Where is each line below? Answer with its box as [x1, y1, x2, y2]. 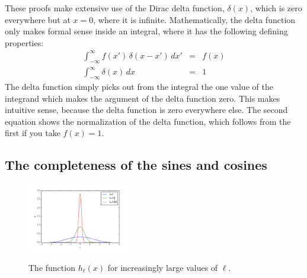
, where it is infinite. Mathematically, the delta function [93, 13, 296, 25]
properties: [5, 36, 44, 49]
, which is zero [250, 2, 302, 14]
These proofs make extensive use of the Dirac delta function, [5, 2, 225, 14]
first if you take [5, 127, 60, 139]
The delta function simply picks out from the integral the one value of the [5, 80, 273, 93]
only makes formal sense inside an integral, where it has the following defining [5, 25, 288, 37]
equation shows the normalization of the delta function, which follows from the [5, 115, 291, 127]
